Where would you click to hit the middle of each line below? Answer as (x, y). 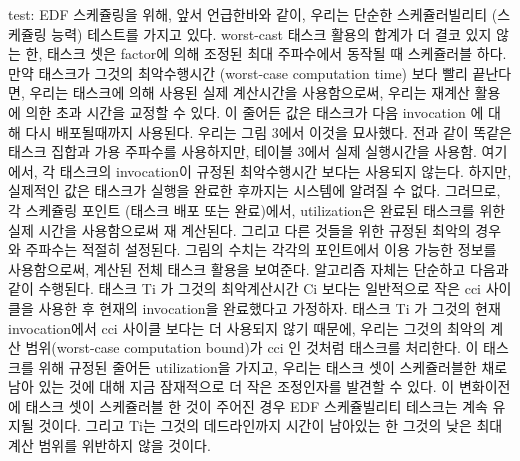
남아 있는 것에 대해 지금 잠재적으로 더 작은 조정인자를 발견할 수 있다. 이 (231, 386)
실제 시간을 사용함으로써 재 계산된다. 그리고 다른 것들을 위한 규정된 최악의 (239, 229)
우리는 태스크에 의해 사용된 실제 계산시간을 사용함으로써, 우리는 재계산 (249, 92)
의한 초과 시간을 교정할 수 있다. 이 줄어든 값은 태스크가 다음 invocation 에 (254, 111)
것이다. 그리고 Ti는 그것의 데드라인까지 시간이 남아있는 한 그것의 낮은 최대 (270, 425)
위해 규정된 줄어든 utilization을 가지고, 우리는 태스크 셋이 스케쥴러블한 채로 (273, 366)
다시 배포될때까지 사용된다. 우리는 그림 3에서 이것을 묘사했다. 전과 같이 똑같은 (268, 131)
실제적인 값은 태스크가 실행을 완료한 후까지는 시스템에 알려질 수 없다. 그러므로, (254, 190)
